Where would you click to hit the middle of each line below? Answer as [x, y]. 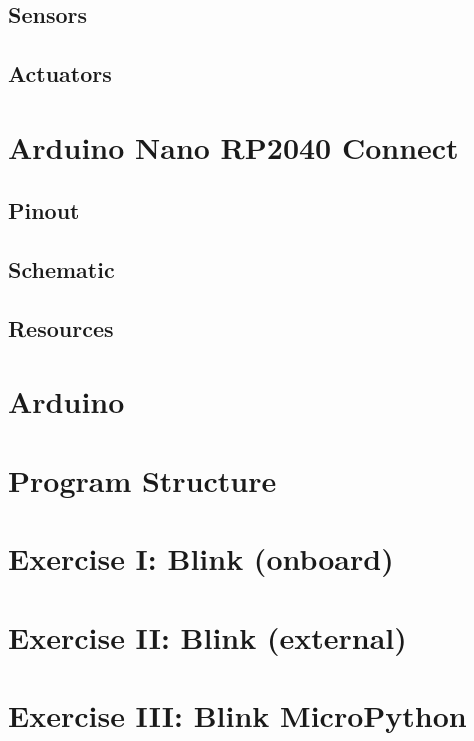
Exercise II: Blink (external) [207, 636]
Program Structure [142, 479]
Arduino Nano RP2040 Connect [233, 146]
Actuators [60, 73]
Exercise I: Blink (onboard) [201, 558]
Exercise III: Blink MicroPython [237, 714]
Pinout [44, 210]
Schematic [61, 269]
